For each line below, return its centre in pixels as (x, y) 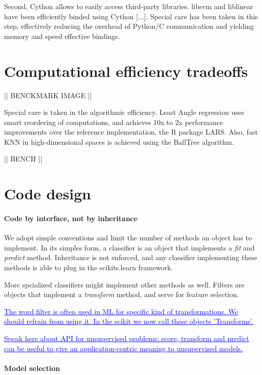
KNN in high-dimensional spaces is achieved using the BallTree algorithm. (119, 141)
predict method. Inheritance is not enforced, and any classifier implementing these (131, 257)
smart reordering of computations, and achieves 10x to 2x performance (114, 122)
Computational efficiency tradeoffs (126, 71)
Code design (48, 194)
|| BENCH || (23, 159)
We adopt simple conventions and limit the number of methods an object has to (128, 238)
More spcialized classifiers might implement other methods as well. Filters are (124, 284)
